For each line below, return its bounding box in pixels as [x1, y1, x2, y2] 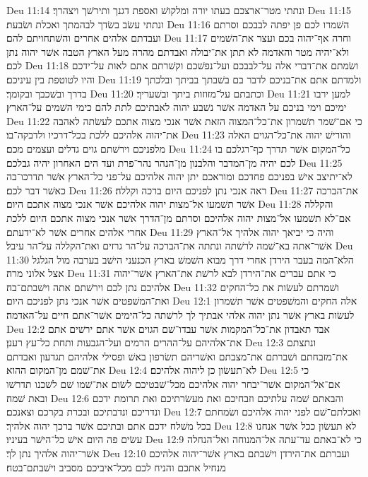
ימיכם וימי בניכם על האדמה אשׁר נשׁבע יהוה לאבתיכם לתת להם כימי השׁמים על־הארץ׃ [6, 100, 347, 114]
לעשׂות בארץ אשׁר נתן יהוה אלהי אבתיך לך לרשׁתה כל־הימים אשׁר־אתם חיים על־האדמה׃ [6, 307, 355, 322]
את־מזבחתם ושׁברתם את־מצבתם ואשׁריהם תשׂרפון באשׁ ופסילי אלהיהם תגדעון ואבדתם [6, 348, 348, 363]
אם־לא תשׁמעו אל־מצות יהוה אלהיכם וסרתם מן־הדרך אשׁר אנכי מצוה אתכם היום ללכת [6, 210, 351, 225]
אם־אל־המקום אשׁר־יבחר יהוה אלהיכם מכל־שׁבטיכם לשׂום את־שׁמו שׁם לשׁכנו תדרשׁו [6, 377, 340, 391]
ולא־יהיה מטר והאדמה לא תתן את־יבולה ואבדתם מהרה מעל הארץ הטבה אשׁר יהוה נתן [6, 44, 350, 59]
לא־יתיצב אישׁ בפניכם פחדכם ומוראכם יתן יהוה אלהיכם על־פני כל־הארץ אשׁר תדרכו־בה [6, 169, 352, 184]
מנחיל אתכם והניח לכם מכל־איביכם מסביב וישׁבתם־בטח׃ [6, 459, 226, 474]
